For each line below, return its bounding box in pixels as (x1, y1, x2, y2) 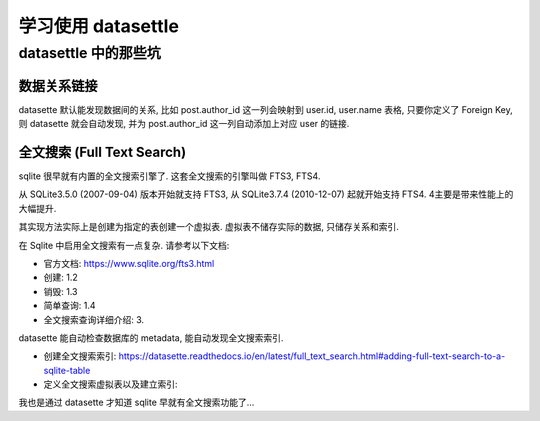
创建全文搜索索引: (43, 350, 117, 362)
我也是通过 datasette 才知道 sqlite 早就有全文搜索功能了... (18, 396, 255, 409)
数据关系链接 (18, 77, 98, 94)
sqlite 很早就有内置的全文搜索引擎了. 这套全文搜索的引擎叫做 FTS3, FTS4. (18, 170, 321, 182)
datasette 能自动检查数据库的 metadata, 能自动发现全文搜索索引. (18, 331, 284, 344)
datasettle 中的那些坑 (18, 44, 162, 62)
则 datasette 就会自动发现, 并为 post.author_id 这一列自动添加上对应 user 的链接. (18, 118, 350, 130)
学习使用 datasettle (18, 15, 180, 37)
